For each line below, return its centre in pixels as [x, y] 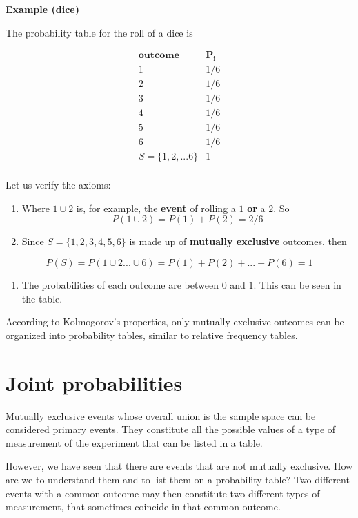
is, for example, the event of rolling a [156, 208]
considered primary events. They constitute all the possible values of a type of [171, 429]
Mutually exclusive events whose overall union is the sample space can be [161, 415]
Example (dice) [42, 9]
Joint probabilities [94, 382]
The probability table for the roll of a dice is [99, 32]
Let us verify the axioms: [58, 185]
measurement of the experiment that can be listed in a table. [134, 442]
